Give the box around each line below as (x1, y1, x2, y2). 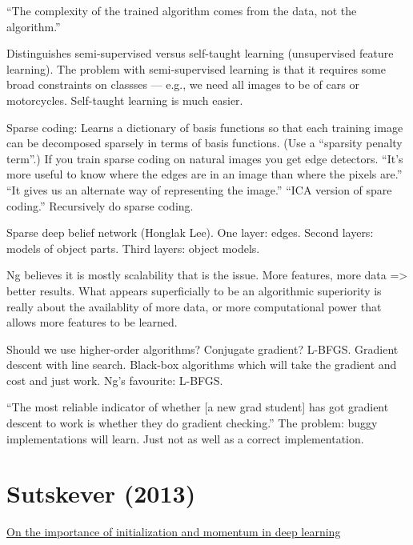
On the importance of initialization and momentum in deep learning (6, 523, 341, 540)
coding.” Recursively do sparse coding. (6, 197, 194, 214)
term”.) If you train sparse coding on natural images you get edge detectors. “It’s (6, 150, 403, 166)
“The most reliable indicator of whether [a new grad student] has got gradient (6, 399, 389, 415)
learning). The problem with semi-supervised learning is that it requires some (6, 60, 386, 77)
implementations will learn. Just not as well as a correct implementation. (6, 430, 364, 447)
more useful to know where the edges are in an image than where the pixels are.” (6, 166, 403, 182)
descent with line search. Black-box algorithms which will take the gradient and (6, 356, 397, 373)
